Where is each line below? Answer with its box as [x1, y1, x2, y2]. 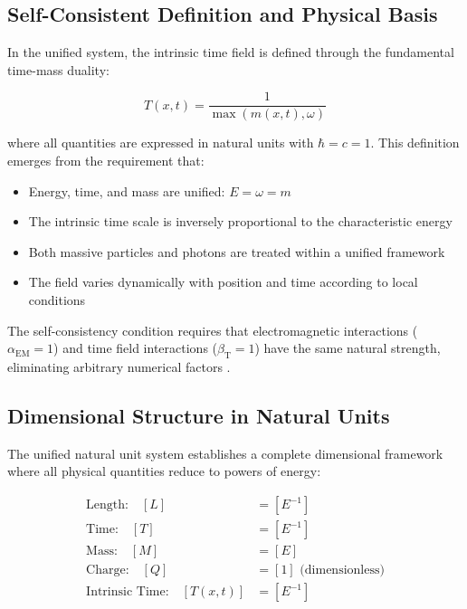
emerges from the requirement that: [7, 151, 205, 170]
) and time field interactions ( [53, 338, 218, 357]
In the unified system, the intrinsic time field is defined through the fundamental [7, 43, 454, 62]
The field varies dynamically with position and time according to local [28, 272, 418, 291]
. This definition [370, 133, 460, 152]
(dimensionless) [300, 564, 385, 577]
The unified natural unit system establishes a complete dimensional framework [7, 443, 443, 462]
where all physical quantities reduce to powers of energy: [7, 462, 321, 481]
